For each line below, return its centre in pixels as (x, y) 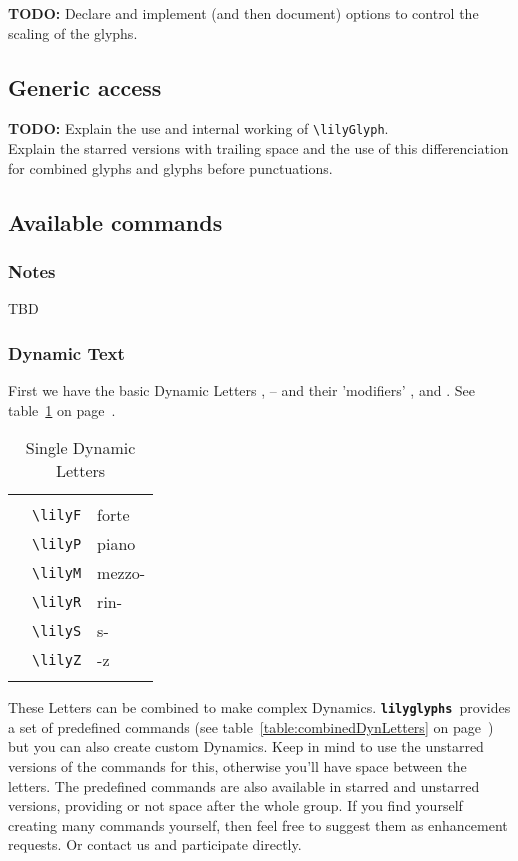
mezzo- (121, 573)
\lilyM (57, 572)
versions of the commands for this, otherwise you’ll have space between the (237, 766)
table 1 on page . (62, 409)
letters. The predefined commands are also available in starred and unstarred (244, 785)
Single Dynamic (80, 448)
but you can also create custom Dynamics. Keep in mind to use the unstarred (246, 746)
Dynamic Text (66, 352)
